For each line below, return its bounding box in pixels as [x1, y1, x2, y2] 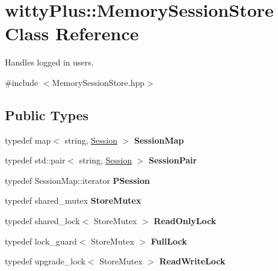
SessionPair [149, 154, 197, 166]
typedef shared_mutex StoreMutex [5, 194, 141, 207]
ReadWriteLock [159, 255, 226, 267]
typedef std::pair [5, 154, 66, 166]
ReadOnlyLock [153, 215, 217, 227]
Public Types [5, 105, 89, 124]
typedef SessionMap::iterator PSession [5, 174, 150, 186]
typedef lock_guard [5, 234, 77, 247]
